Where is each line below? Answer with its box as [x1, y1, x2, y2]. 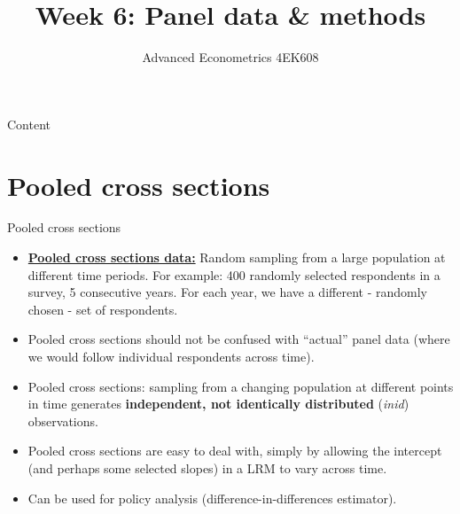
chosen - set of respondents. [27, 300, 178, 318]
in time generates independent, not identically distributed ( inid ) [27, 394, 409, 413]
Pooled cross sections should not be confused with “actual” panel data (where [27, 330, 450, 348]
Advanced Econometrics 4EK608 [142, 48, 319, 66]
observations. [27, 411, 98, 430]
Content [7, 114, 51, 133]
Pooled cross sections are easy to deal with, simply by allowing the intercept [27, 441, 442, 460]
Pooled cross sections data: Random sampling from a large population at [27, 248, 446, 267]
